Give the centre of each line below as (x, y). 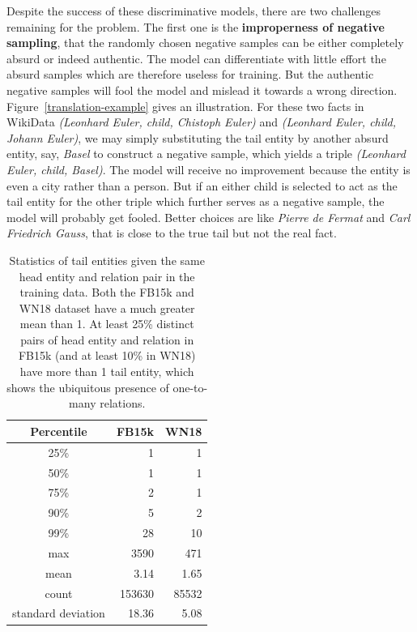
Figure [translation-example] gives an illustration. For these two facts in (185, 106)
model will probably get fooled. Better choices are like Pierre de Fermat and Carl (208, 217)
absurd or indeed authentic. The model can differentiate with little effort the (196, 58)
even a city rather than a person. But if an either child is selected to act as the (202, 185)
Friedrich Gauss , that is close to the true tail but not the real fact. (172, 233)
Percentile (59, 431)
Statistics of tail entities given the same (107, 260)
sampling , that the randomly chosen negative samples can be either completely (205, 43)
